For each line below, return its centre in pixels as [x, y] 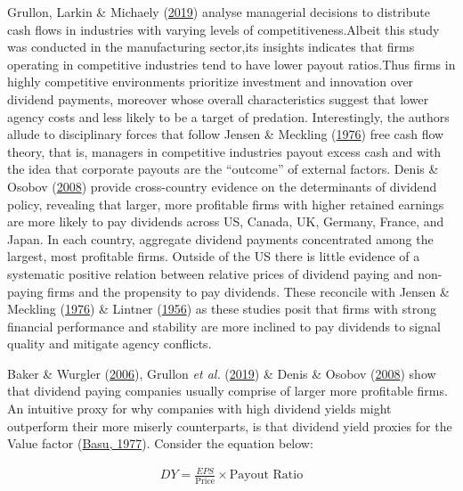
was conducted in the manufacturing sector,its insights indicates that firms [211, 47]
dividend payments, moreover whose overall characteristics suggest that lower [218, 98]
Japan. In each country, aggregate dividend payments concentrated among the [220, 238]
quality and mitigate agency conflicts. [110, 344]
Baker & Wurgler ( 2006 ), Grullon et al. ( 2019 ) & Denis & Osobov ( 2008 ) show [222, 373]
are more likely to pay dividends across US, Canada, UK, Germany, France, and [226, 221]
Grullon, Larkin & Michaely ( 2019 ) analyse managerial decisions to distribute [219, 12]
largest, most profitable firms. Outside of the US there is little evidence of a [214, 256]
